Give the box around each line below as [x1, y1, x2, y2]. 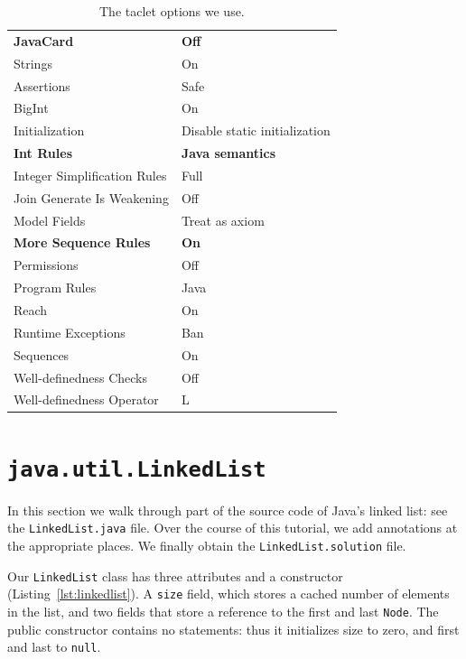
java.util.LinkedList [7, 456, 266, 482]
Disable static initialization [181, 121, 331, 140]
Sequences [14, 345, 70, 364]
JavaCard [14, 31, 74, 50]
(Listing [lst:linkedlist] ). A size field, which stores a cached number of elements [7, 584, 450, 603]
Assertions [14, 76, 70, 95]
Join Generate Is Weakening [14, 188, 169, 207]
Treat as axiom [181, 210, 265, 229]
